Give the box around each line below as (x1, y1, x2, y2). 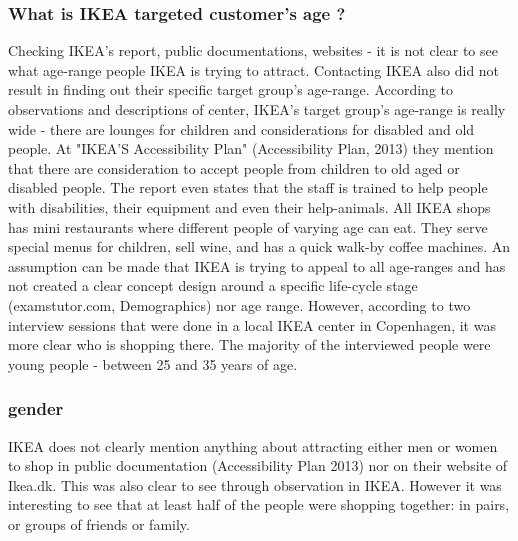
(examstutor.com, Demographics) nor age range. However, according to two (8, 294, 471, 315)
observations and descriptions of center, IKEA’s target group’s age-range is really (8, 99, 506, 119)
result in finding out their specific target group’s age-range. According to (8, 79, 453, 100)
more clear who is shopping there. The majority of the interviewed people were (8, 334, 491, 355)
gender (8, 396, 64, 421)
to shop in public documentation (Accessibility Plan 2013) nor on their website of (8, 455, 508, 476)
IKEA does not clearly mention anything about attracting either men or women (8, 435, 498, 456)
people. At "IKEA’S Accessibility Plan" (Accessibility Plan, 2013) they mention (8, 138, 494, 159)
